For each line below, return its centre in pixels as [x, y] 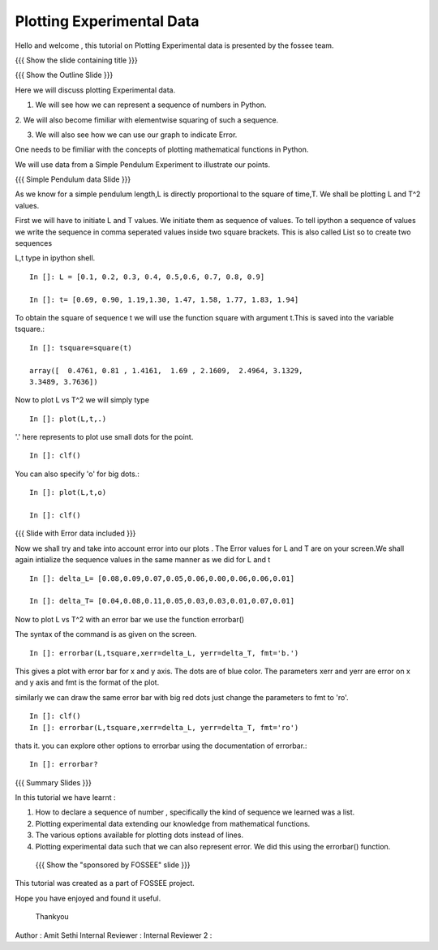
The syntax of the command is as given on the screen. [106, 634]
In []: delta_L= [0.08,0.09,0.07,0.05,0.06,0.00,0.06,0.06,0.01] [162, 578]
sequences [34, 243]
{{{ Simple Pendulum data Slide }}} [73, 179]
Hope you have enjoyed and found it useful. [88, 898]
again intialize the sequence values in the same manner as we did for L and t [143, 560]
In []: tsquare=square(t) [81, 348]
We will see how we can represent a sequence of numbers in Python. [151, 105]
